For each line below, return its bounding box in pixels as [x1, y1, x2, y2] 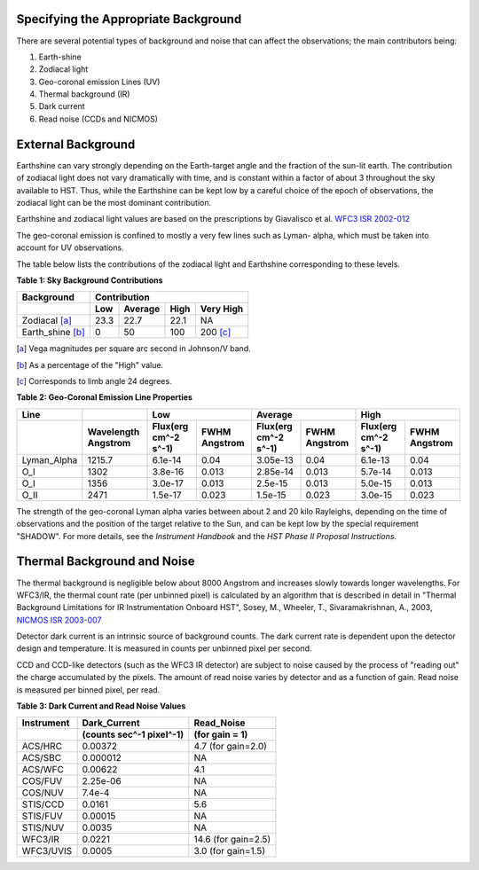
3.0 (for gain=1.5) [193, 845, 266, 858]
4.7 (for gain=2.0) [193, 741, 268, 753]
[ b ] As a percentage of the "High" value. [16, 359, 164, 370]
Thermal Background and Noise [16, 554, 195, 569]
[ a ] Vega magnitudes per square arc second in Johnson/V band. [16, 343, 252, 354]
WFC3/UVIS [21, 845, 73, 858]
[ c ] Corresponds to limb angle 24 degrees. [16, 376, 172, 387]
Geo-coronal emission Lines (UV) [38, 76, 161, 87]
